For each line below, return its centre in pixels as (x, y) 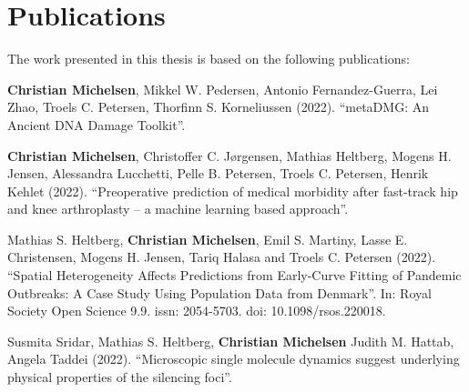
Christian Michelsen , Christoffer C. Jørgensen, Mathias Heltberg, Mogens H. (229, 155)
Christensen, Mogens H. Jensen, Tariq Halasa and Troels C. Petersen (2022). (222, 257)
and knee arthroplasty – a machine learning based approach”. (178, 209)
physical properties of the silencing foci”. (120, 377)
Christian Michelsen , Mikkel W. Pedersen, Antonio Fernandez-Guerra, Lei (223, 89)
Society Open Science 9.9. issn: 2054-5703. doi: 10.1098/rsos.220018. (197, 311)
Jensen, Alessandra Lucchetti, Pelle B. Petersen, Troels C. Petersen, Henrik (218, 173)
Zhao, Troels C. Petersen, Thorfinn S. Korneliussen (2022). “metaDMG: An (218, 107)
